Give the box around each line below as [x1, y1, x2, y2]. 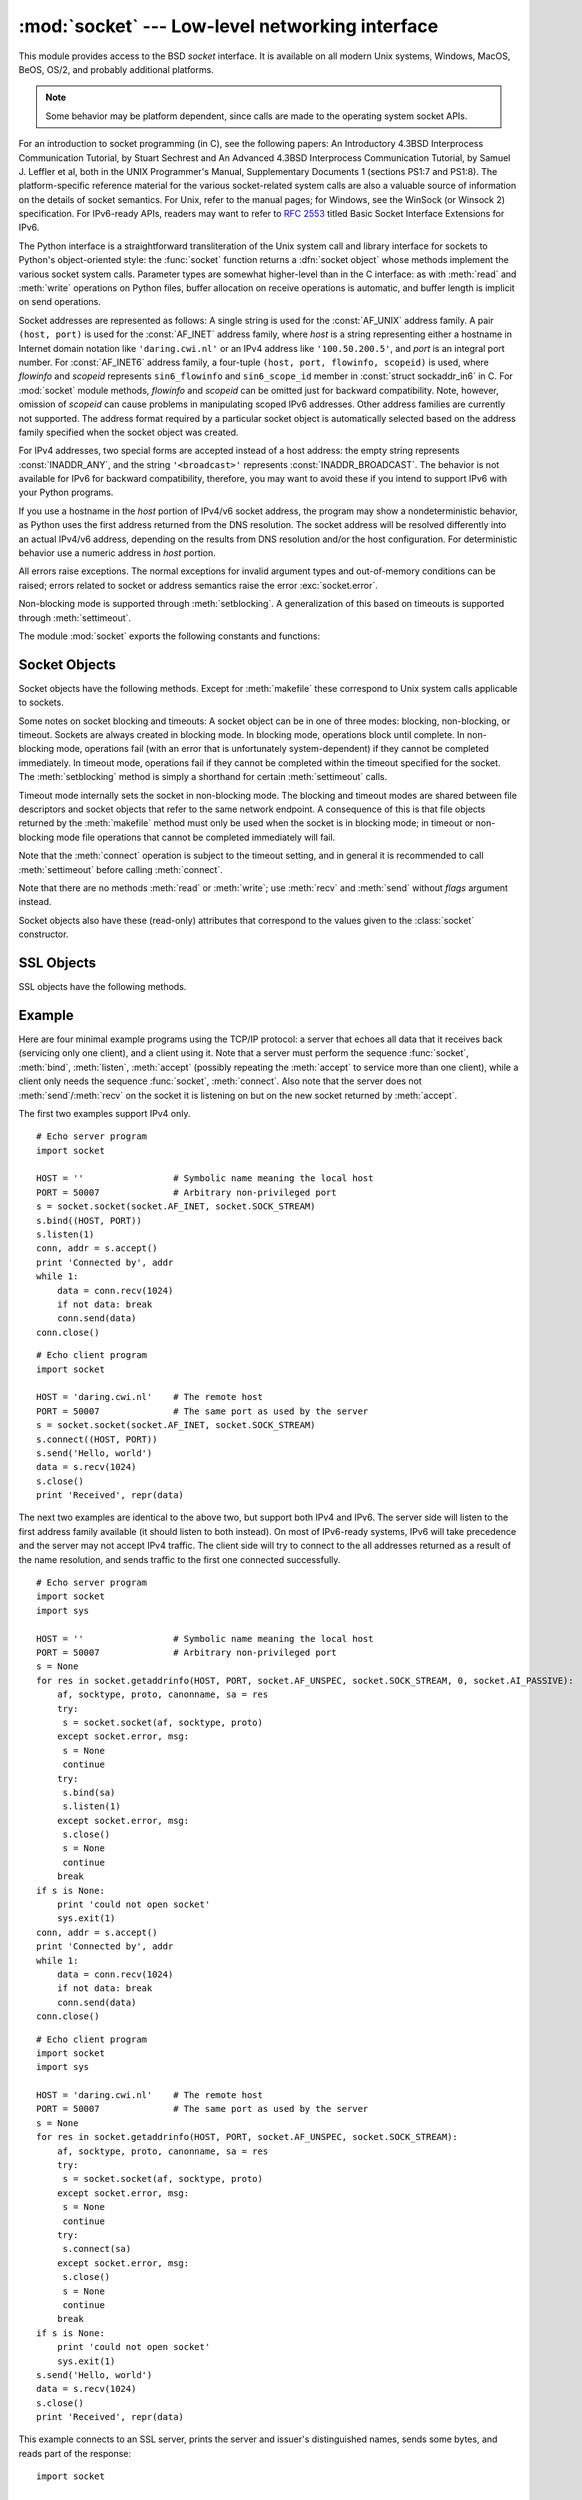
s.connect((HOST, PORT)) [36, 1433, 158, 1445]
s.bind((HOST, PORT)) [36, 1215, 142, 1226]
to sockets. [18, 696, 64, 709]
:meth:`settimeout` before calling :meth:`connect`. [18, 863, 224, 875]
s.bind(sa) [62, 1786, 116, 1798]
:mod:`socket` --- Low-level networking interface [18, 15, 439, 37]
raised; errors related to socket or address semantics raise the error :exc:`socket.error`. [18, 579, 379, 591]
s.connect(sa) [62, 2243, 132, 2255]
